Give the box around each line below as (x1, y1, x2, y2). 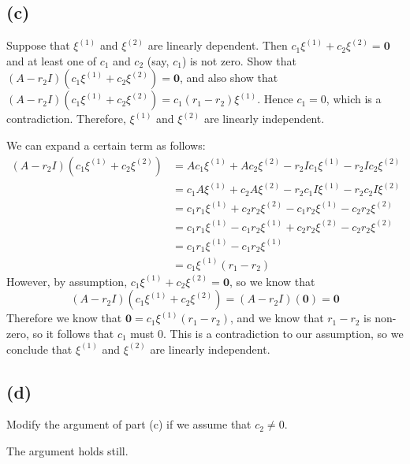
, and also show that (180, 69, 278, 86)
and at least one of (6, 52, 97, 69)
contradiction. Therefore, (6, 110, 126, 127)
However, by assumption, (6, 273, 128, 289)
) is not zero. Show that (181, 52, 297, 69)
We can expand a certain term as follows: (6, 136, 206, 153)
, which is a (326, 91, 382, 107)
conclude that (6, 340, 73, 357)
